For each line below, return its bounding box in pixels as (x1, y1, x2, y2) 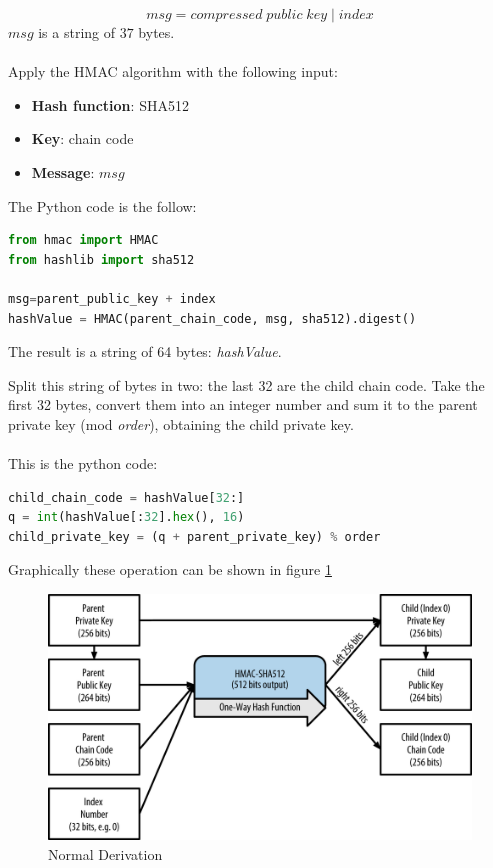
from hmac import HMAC (8, 233, 159, 248)
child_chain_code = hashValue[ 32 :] (8, 490, 245, 505)
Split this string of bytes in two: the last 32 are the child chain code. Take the (8, 374, 485, 395)
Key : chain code (31, 128, 134, 149)
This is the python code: (8, 453, 158, 474)
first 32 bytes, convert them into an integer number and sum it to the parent (8, 394, 478, 415)
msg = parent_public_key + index (8, 291, 216, 306)
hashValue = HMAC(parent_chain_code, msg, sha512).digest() (8, 311, 417, 326)
